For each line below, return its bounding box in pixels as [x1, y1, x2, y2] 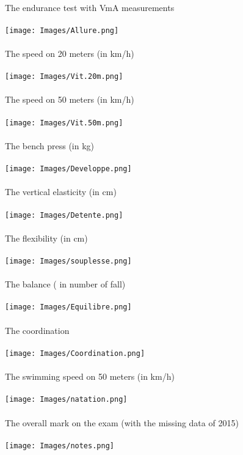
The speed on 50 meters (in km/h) [5, 93, 134, 106]
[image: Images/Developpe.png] [5, 165, 132, 174]
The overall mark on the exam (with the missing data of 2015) [5, 416, 239, 429]
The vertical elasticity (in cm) [5, 185, 117, 198]
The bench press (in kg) [5, 139, 95, 152]
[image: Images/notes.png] [5, 441, 114, 450]
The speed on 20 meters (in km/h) [5, 47, 134, 60]
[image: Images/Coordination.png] [5, 349, 145, 358]
